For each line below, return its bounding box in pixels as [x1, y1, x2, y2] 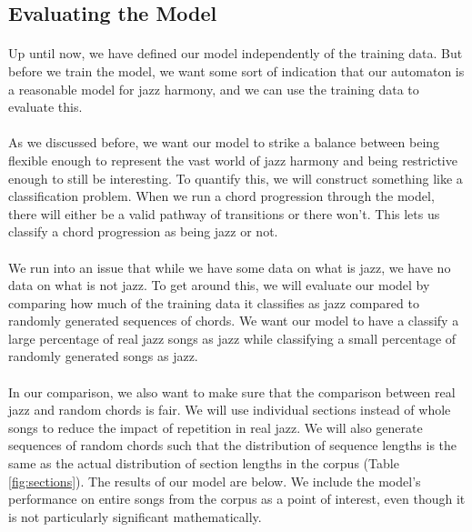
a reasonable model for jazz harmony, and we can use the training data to [8, 79, 419, 98]
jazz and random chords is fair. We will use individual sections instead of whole [8, 400, 451, 419]
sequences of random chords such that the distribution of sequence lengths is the [8, 436, 457, 455]
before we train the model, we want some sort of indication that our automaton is [8, 61, 465, 80]
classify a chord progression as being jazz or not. [8, 222, 278, 241]
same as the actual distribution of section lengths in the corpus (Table [8, 454, 399, 473]
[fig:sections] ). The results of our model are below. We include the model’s [8, 471, 421, 490]
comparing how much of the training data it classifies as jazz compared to [8, 293, 419, 312]
